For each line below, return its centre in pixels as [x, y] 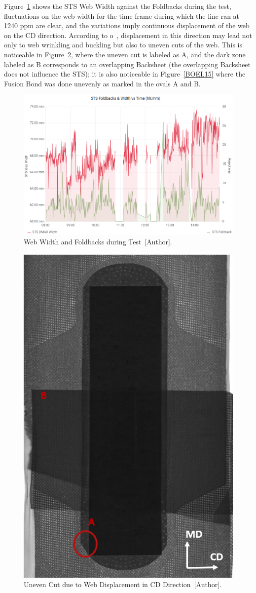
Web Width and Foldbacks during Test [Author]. [98, 242]
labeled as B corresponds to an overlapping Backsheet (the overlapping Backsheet [128, 64]
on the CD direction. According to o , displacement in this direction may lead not [128, 35]
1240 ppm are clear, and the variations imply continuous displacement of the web [127, 25]
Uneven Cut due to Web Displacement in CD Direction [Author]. [123, 584]
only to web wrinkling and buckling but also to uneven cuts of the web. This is [123, 45]
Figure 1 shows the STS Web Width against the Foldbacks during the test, [118, 6]
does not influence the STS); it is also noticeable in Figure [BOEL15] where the [125, 74]
